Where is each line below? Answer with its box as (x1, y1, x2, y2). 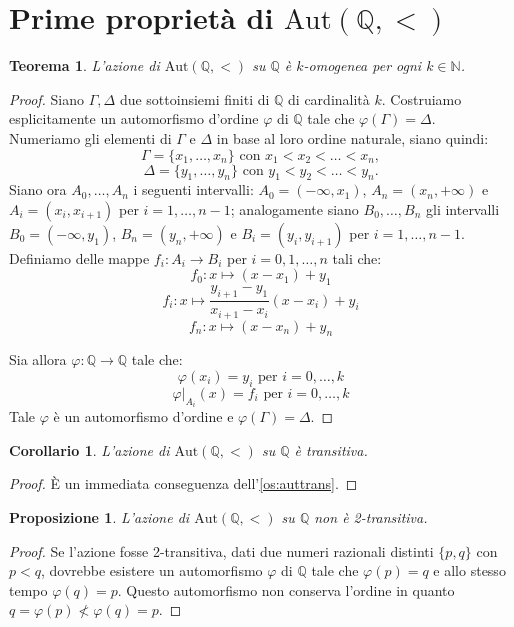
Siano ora (9, 179, 67, 200)
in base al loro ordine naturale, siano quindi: (216, 127, 489, 148)
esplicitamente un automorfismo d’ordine (9, 108, 259, 129)
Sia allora (9, 349, 67, 370)
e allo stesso (433, 560, 506, 581)
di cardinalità (288, 88, 370, 109)
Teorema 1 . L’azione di (9, 55, 160, 76)
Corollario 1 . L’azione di (9, 439, 170, 460)
